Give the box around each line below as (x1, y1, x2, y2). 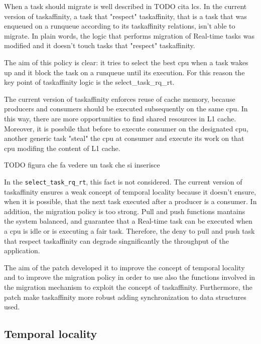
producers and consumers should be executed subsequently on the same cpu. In (4, 103, 248, 114)
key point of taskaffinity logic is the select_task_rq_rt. (4, 77, 175, 87)
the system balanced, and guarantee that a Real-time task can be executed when (4, 216, 252, 226)
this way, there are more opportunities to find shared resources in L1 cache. (4, 113, 236, 123)
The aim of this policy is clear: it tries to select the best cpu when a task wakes (4, 57, 248, 67)
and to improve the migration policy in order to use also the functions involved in (4, 272, 255, 282)
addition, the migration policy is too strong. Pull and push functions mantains (4, 206, 245, 216)
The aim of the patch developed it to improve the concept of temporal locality (4, 262, 245, 272)
